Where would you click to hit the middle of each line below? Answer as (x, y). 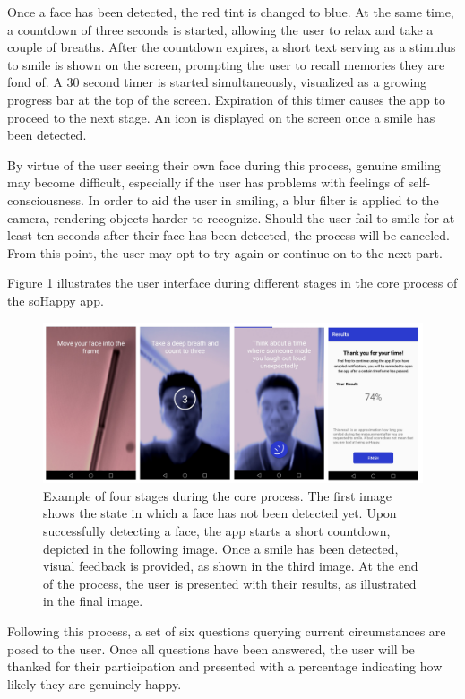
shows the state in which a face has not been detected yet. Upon (220, 513)
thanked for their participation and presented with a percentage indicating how (225, 666)
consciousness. (46, 199)
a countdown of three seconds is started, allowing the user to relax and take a (220, 29)
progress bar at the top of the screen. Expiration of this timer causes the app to (226, 99)
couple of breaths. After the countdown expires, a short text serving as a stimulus (232, 47)
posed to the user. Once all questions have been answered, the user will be (211, 648)
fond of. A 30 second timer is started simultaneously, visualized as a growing (217, 82)
